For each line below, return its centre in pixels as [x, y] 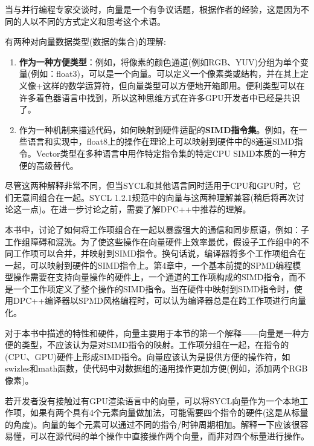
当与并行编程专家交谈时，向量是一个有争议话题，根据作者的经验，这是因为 [153, 9]
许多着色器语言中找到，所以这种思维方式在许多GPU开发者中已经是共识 [159, 97]
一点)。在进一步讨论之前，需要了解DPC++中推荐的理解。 [136, 209]
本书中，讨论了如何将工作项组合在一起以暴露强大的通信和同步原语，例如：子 [157, 229]
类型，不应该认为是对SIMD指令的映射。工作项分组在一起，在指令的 [155, 345]
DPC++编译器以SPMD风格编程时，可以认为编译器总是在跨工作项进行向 [155, 300]
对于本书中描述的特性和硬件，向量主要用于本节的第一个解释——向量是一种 [153, 333]
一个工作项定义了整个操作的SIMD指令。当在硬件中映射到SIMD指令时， [153, 288]
